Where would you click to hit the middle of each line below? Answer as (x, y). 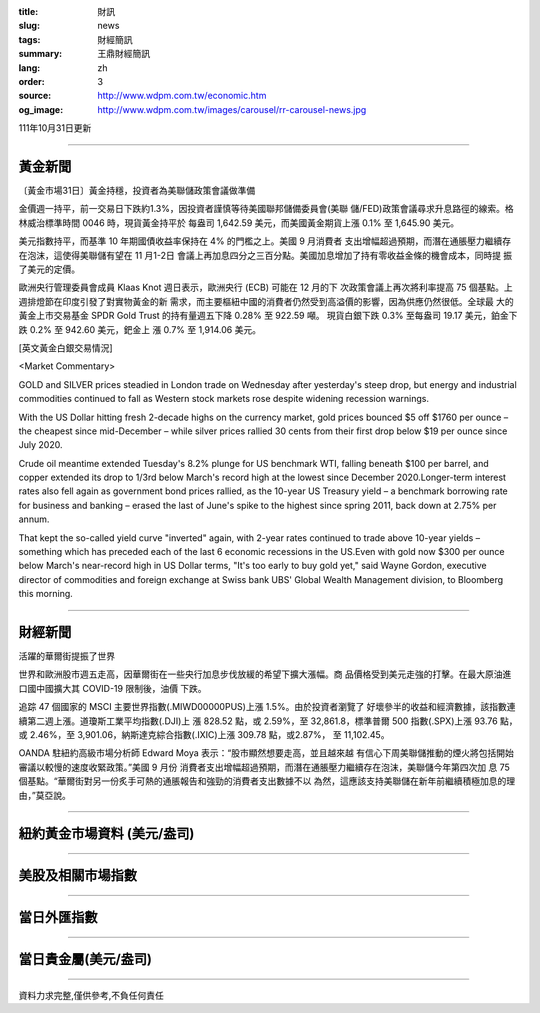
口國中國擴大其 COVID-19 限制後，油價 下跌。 (112, 688)
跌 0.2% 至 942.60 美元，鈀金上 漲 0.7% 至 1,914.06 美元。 (140, 329)
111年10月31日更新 (55, 128)
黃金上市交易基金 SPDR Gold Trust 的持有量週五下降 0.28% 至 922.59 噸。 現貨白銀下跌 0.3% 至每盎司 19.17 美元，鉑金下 (268, 316)
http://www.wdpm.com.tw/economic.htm (182, 96)
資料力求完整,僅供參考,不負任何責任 (91, 996)
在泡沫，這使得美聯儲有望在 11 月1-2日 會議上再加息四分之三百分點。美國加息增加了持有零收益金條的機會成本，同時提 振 (265, 255)
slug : (29, 26)
